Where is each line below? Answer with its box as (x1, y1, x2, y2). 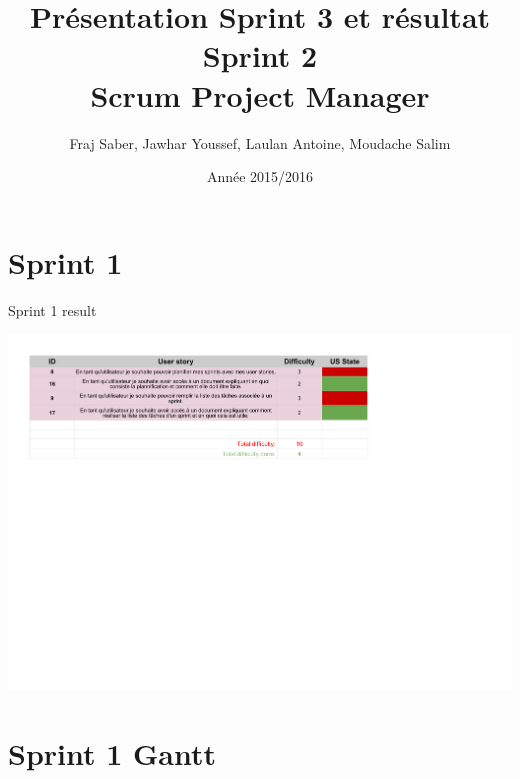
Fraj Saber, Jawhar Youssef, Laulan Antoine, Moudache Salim (69, 132, 451, 153)
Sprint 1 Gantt (8, 733, 217, 774)
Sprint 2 (202, 35, 318, 76)
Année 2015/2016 (206, 166, 314, 187)
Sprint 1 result (8, 299, 97, 320)
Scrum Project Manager (90, 74, 430, 115)
